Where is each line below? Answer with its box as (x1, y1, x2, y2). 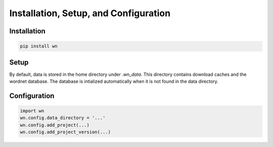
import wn (20, 108, 44, 114)
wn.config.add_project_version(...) (20, 129, 111, 135)
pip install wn (20, 43, 58, 49)
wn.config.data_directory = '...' (20, 115, 106, 121)
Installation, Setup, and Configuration (9, 8, 171, 19)
